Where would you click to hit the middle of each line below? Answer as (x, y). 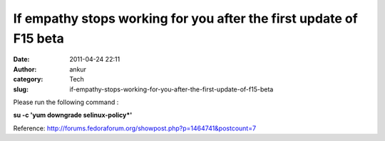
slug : (21, 89)
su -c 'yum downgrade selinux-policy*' (73, 115)
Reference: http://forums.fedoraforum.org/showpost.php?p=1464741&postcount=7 (135, 128)
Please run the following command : (66, 102)
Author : (25, 69)
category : (28, 79)
